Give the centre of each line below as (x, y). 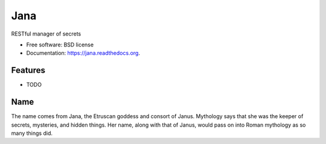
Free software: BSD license (60, 45)
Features (28, 70)
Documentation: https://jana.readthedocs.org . (83, 53)
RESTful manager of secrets (46, 34)
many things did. (32, 133)
